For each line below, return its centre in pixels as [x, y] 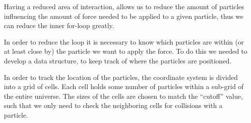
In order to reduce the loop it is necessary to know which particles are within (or [124, 41]
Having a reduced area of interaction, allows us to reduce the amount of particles [124, 6]
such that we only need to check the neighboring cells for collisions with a [113, 105]
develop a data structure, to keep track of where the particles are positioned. [118, 60]
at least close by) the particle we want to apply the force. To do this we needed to [126, 51]
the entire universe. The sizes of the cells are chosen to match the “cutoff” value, [124, 96]
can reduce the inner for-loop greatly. [59, 25]
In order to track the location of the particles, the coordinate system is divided [121, 77]
